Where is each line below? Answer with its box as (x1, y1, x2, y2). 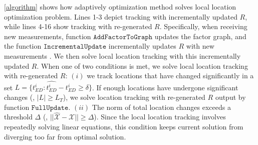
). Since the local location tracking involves (94, 111, 226, 122)
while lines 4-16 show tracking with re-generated (4, 21, 152, 32)
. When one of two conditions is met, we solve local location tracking (37, 60, 248, 71)
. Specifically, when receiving (159, 21, 247, 32)
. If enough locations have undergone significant (92, 82, 238, 92)
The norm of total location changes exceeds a (92, 101, 231, 112)
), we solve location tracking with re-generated (63, 92, 205, 102)
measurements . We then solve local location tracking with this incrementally (4, 50, 241, 61)
